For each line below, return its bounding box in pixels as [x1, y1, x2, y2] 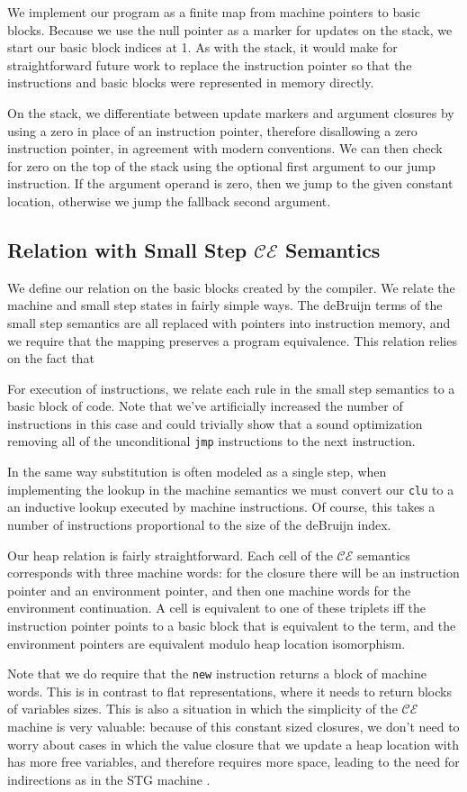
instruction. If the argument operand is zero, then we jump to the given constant [7, 174, 454, 193]
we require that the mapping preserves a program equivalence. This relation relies [7, 331, 457, 350]
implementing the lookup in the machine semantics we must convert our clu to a [7, 479, 454, 498]
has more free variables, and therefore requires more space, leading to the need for [7, 752, 460, 771]
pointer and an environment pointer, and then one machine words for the [7, 580, 411, 599]
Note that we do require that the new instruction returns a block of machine [7, 664, 427, 683]
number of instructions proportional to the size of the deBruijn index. [7, 514, 391, 533]
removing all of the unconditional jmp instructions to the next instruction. [7, 432, 416, 451]
